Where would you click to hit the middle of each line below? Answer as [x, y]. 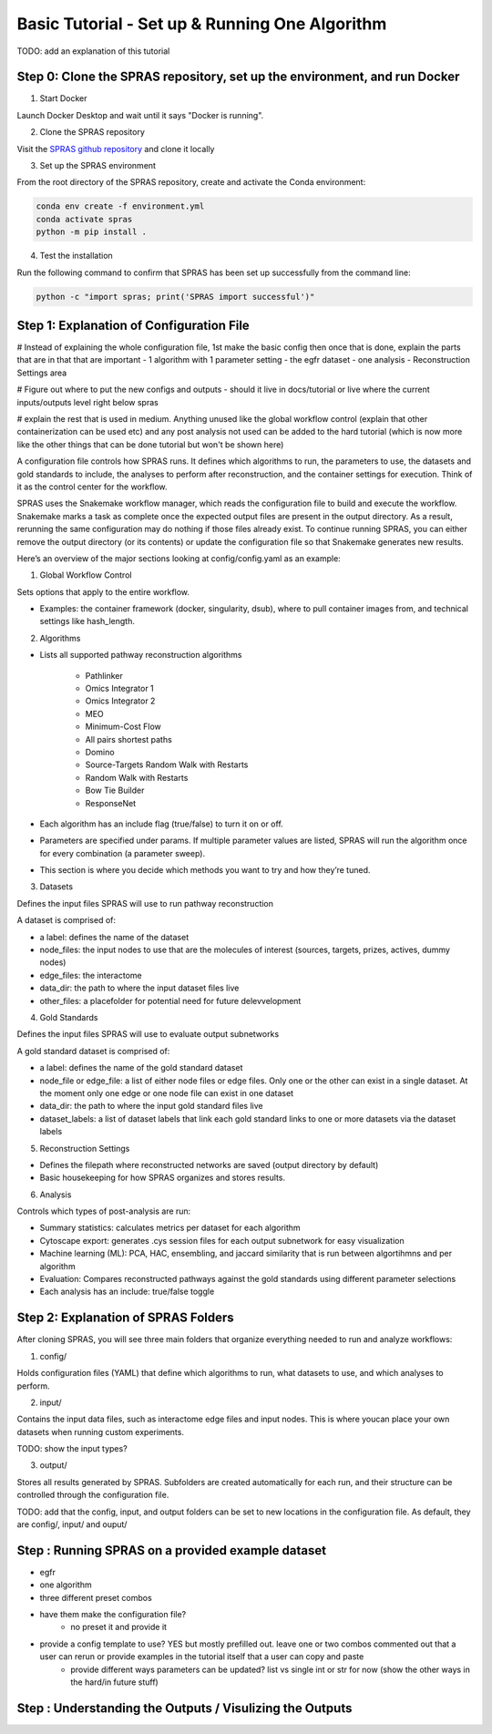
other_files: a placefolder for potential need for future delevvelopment [170, 1000]
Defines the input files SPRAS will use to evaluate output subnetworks [148, 1034]
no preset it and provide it [119, 1627]
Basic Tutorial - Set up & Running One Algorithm [202, 24]
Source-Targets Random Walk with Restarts [167, 764]
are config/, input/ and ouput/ [72, 1524]
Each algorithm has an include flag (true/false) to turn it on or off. [162, 824]
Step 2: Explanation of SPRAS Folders [125, 1318]
